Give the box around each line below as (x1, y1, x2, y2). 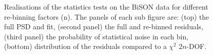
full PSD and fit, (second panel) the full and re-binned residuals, (4, 21, 203, 32)
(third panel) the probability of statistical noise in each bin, (4, 31, 189, 41)
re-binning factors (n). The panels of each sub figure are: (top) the (4, 11, 209, 22)
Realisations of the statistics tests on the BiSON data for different (4, 2, 208, 12)
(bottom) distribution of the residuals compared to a (4, 41, 167, 51)
